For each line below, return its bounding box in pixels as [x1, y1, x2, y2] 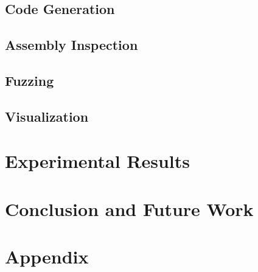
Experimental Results [5, 148, 190, 173]
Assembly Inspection [5, 35, 138, 54]
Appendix [5, 244, 89, 269]
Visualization [5, 106, 89, 125]
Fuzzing [5, 71, 54, 89]
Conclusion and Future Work [5, 196, 254, 221]
